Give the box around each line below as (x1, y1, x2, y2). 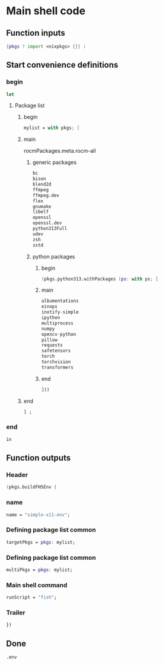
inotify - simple (41, 309, 79, 316)
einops (41, 304, 58, 310)
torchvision (41, 359, 71, 365)
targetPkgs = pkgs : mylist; (6, 539, 76, 545)
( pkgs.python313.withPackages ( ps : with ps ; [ (41, 276, 159, 282)
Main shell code (6, 4, 86, 18)
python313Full (32, 226, 68, 232)
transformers (41, 364, 74, 370)
